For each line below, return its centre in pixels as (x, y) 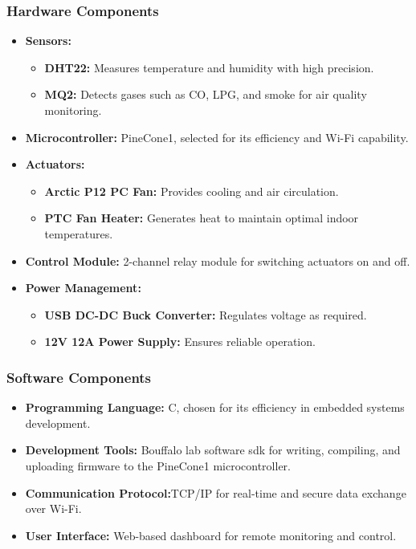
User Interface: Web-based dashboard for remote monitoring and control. (211, 535)
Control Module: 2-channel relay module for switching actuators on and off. (218, 260)
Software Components (79, 377)
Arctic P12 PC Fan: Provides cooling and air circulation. (192, 191)
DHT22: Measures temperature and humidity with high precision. (209, 67)
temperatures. (79, 233)
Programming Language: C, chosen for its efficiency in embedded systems (215, 407)
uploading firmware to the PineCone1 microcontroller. (158, 465)
